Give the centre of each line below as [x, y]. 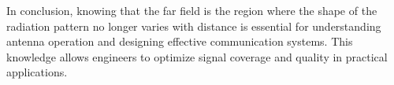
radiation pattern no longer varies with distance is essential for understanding [194, 26]
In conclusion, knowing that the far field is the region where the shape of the [192, 10]
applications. [37, 72]
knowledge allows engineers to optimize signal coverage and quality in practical [197, 56]
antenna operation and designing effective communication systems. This [180, 41]
